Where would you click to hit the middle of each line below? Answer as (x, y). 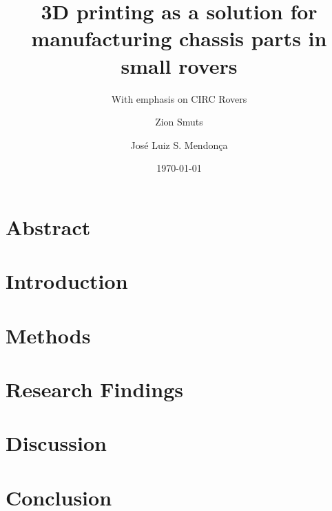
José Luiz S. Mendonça (179, 144)
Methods (48, 335)
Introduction (67, 281)
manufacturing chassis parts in (179, 38)
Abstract (48, 227)
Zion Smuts (179, 122)
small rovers (179, 65)
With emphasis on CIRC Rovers (179, 98)
